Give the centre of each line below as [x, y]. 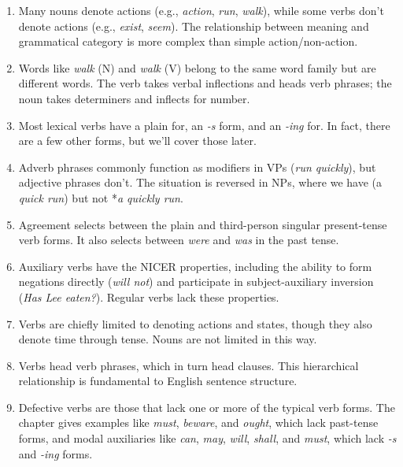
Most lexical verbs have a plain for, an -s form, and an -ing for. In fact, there [204, 125]
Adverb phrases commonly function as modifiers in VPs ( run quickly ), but [197, 167]
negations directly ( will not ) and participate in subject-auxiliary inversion [196, 282]
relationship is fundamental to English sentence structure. [158, 381]
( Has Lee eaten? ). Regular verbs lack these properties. [149, 297]
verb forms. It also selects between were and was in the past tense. [179, 240]
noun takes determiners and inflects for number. [134, 98]
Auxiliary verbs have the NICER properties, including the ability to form [195, 266]
